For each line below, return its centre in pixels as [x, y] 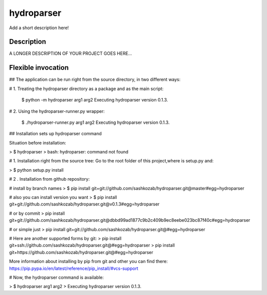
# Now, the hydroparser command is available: [56, 277]
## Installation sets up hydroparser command [55, 134]
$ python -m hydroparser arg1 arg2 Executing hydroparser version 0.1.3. [95, 100]
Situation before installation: [38, 143]
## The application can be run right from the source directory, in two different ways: [95, 80]
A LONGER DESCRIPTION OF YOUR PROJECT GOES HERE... [70, 53]
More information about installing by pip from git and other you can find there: [89, 261]
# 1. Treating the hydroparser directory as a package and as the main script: [86, 89]
